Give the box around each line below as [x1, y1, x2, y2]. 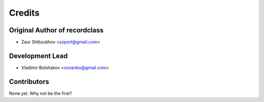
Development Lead [9, 51, 68, 60]
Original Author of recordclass [9, 26, 104, 34]
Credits [9, 7, 40, 18]
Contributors [9, 77, 49, 86]
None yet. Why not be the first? [9, 90, 72, 96]
